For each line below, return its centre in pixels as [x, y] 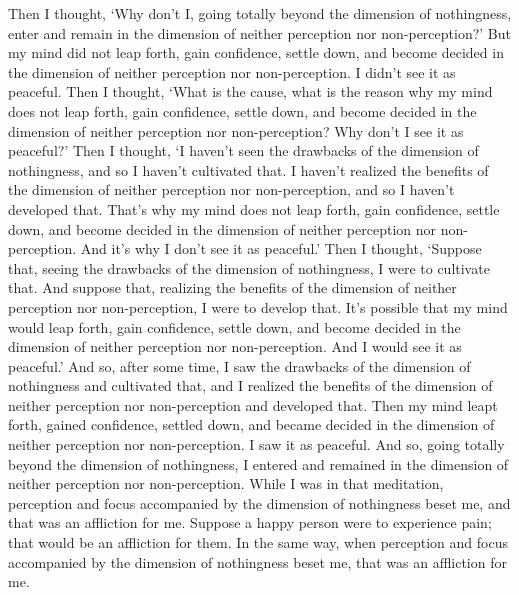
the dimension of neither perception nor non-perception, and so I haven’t [231, 189]
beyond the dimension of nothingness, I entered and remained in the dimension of [258, 463]
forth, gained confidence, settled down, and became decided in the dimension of [251, 424]
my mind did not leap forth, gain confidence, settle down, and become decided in [256, 52]
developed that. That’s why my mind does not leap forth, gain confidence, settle [254, 208]
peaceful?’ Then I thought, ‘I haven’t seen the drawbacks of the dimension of [243, 150]
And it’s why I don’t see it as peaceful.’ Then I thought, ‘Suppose [281, 248]
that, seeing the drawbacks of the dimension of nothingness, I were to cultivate [249, 267]
